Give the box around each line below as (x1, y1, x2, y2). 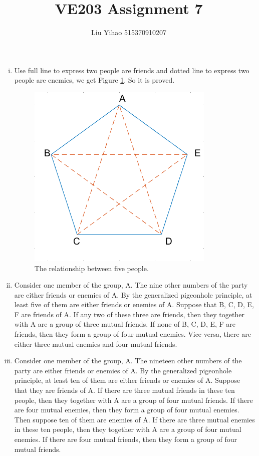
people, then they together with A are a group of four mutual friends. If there (14, 394, 253, 405)
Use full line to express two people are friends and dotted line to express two (14, 65, 249, 75)
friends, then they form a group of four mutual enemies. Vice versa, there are (14, 329, 251, 339)
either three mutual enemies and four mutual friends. (14, 338, 177, 349)
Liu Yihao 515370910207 (91, 27, 166, 38)
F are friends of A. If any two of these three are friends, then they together (14, 309, 244, 319)
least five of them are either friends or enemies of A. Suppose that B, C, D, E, (14, 299, 254, 310)
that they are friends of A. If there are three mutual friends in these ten (14, 385, 235, 395)
